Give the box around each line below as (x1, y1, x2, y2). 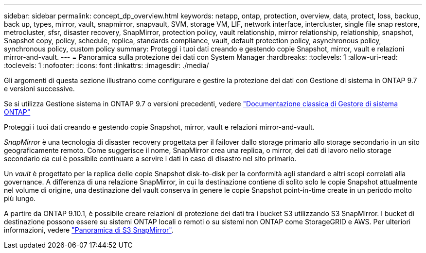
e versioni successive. (4, 84, 75, 93)
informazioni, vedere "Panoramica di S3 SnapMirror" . (4, 226, 174, 234)
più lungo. (4, 194, 36, 202)
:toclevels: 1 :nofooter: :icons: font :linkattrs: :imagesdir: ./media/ (4, 61, 209, 69)
